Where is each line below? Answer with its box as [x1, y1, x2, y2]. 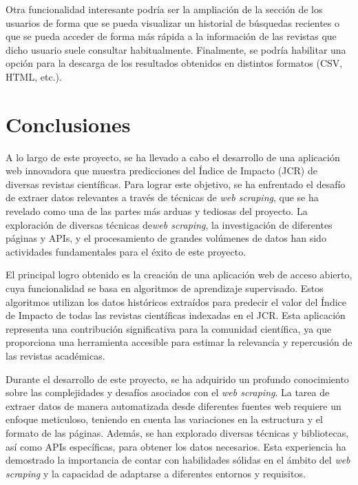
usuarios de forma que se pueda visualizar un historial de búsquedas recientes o [6, 15, 339, 30]
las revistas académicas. [6, 349, 105, 362]
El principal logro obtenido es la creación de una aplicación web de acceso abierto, [6, 267, 352, 282]
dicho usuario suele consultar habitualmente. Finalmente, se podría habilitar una [6, 42, 346, 56]
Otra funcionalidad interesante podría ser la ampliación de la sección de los [6, 2, 323, 16]
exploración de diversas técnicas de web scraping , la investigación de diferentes [6, 217, 333, 231]
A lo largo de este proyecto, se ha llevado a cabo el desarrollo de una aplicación [6, 149, 340, 164]
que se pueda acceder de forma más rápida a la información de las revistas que [6, 29, 337, 43]
